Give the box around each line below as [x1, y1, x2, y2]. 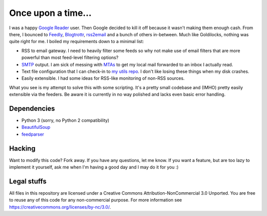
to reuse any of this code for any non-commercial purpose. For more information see [9, 197, 182, 203]
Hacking [9, 144, 36, 153]
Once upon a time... [9, 7, 92, 18]
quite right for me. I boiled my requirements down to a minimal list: [9, 39, 144, 45]
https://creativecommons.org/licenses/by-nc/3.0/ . [9, 204, 111, 210]
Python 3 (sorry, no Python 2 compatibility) [21, 117, 110, 123]
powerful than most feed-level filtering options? [21, 54, 119, 60]
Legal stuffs [9, 177, 47, 185]
